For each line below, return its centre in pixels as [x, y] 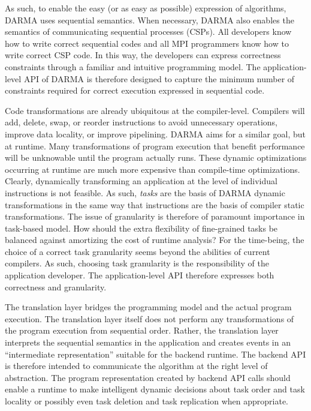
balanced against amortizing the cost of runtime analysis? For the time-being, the [155, 240]
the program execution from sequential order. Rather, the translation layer [142, 330]
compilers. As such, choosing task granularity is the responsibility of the [137, 263]
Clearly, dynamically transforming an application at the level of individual [141, 181]
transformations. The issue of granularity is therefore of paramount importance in [155, 216]
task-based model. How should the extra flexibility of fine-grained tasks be [141, 228]
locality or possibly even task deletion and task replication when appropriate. [147, 401]
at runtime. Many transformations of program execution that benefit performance [155, 145]
